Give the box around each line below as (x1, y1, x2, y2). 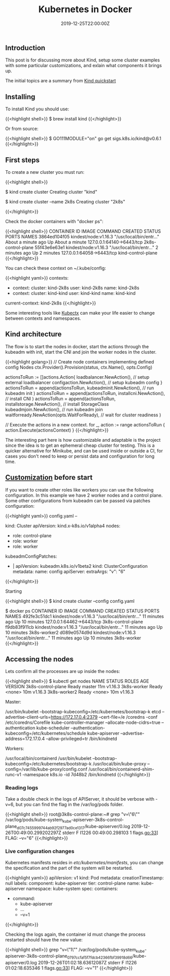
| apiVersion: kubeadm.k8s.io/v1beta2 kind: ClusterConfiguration (12, 563, 148, 569)
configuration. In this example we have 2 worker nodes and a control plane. (5, 492, 163, 498)
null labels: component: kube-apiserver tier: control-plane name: (5, 880, 141, 886)
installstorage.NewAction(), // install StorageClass (5, 401, 109, 407)
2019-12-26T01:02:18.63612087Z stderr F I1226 (38, 960, 137, 966)
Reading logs (5, 784, 39, 791)
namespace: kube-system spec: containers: (26, 886, 118, 892)
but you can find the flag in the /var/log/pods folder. (15, 801, 124, 807)
